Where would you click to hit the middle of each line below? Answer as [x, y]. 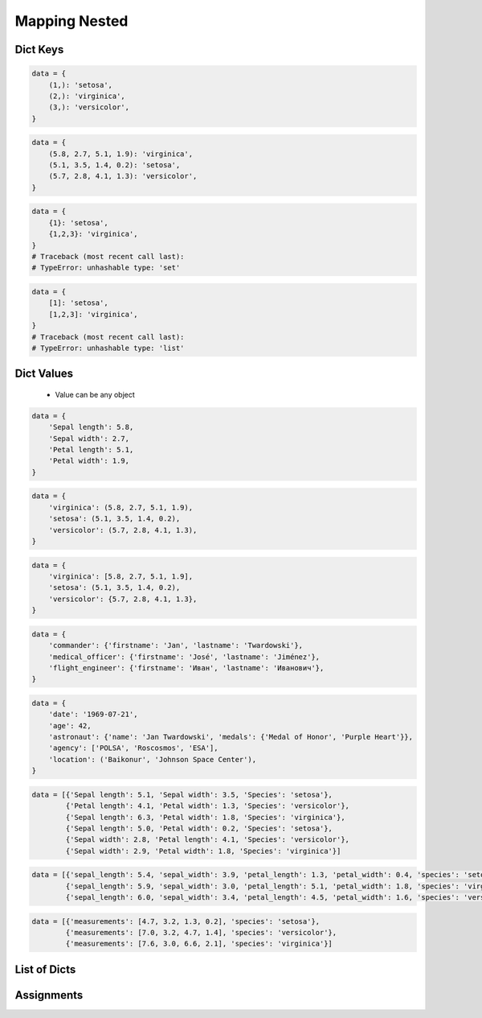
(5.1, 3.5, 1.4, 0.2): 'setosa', [114, 165]
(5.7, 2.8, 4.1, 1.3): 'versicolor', [123, 176]
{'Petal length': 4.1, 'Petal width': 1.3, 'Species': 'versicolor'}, [207, 806]
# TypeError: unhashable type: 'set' [106, 268]
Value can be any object [95, 394]
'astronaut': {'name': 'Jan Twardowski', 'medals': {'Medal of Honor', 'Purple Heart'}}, [231, 737]
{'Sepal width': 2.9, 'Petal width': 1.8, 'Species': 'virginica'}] [203, 851]
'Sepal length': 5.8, [91, 427]
